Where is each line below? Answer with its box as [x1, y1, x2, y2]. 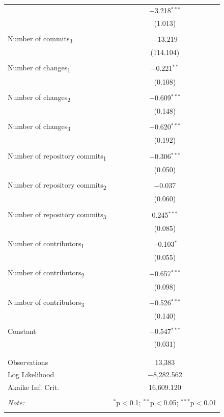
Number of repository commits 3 [8, 209, 106, 221]
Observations [8, 356, 48, 367]
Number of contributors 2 [8, 267, 85, 279]
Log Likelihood [8, 369, 54, 380]
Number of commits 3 [8, 33, 73, 45]
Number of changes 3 [8, 121, 71, 133]
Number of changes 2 [8, 91, 71, 103]
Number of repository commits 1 [8, 150, 106, 162]
